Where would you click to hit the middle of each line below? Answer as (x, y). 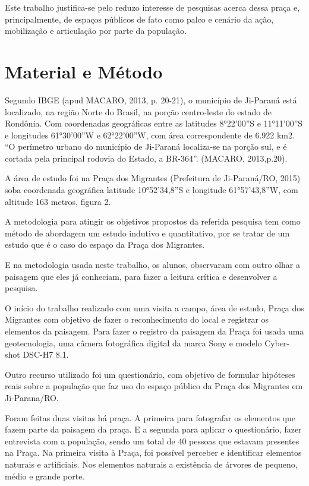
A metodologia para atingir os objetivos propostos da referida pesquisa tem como (153, 221)
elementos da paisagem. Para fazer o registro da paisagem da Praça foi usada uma (154, 331)
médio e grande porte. (45, 476)
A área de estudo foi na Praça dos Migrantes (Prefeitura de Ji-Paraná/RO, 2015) (153, 178)
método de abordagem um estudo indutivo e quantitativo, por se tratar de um (147, 233)
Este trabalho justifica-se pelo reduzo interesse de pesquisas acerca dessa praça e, (152, 7)
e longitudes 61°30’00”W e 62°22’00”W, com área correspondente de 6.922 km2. (150, 135)
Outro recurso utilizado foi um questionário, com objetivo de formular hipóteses (150, 374)
